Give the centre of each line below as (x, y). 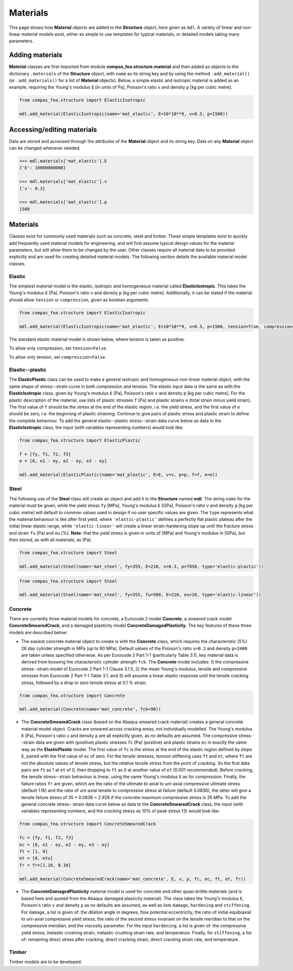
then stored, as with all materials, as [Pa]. (51, 540)
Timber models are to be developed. (46, 962)
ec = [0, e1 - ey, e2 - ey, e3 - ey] (64, 844)
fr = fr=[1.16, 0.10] (45, 865)
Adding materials (36, 55)
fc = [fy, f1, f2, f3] (46, 838)
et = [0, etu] (36, 858)
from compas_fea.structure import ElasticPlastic (80, 440)
